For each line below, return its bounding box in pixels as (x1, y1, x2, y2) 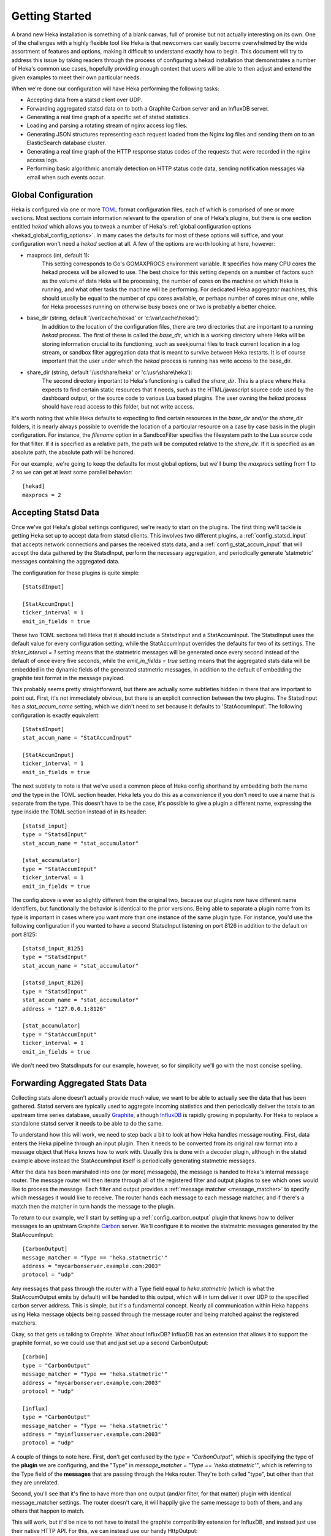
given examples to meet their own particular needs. (11, 74, 141, 81)
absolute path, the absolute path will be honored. (11, 449, 135, 456)
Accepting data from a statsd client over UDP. (26, 96, 142, 104)
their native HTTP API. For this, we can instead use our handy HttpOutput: (11, 1527, 198, 1534)
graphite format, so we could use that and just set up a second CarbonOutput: (11, 1339, 208, 1347)
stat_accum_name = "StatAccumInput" (22, 734, 132, 742)
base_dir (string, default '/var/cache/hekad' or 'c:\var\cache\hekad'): (26, 314, 200, 322)
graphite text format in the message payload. (11, 674, 125, 681)
